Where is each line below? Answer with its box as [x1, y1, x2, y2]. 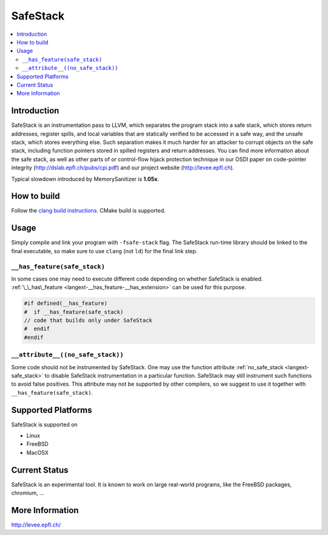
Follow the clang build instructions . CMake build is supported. [11, 207, 166, 214]
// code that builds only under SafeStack [24, 317, 152, 324]
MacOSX [26, 449, 49, 456]
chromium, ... [11, 489, 44, 497]
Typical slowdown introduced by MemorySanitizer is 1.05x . [11, 175, 159, 182]
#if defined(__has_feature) [24, 300, 108, 307]
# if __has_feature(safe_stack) [24, 308, 124, 315]
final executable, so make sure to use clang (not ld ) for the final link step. [11, 247, 197, 254]
